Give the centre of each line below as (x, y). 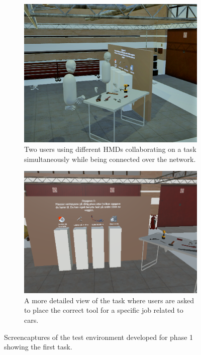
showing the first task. (38, 347)
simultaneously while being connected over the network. (110, 159)
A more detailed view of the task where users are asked (109, 300)
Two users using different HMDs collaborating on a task (110, 149)
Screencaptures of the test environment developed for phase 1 (99, 337)
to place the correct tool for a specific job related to (104, 310)
